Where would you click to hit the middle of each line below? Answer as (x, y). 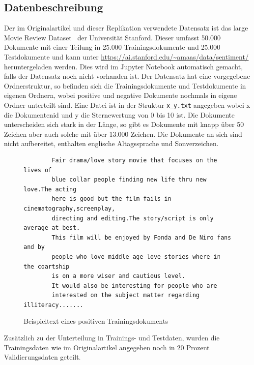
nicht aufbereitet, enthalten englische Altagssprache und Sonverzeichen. (111, 143)
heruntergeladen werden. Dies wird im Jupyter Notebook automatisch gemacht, (124, 66)
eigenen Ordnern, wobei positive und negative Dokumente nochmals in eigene (121, 95)
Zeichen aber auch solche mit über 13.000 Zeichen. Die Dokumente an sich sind (123, 134)
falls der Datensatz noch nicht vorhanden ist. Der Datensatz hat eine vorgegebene (127, 76)
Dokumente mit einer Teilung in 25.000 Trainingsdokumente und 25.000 (112, 47)
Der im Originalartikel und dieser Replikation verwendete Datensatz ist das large (126, 28)
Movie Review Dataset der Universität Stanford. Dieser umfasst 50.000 (112, 37)
